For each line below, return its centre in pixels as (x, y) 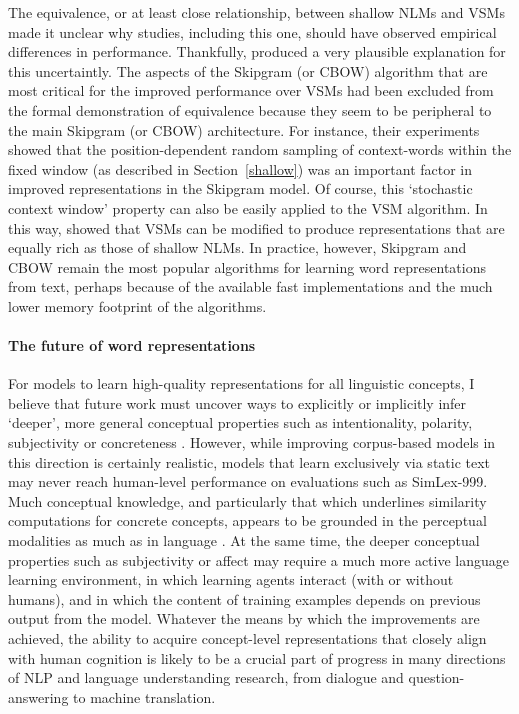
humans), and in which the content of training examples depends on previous (244, 598)
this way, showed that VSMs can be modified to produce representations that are (256, 227)
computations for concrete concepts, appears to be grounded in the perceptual (247, 520)
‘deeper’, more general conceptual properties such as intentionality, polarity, (240, 422)
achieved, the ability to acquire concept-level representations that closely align (247, 638)
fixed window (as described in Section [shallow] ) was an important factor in (240, 168)
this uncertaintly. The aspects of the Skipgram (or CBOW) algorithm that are (248, 70)
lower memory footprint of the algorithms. (137, 305)
